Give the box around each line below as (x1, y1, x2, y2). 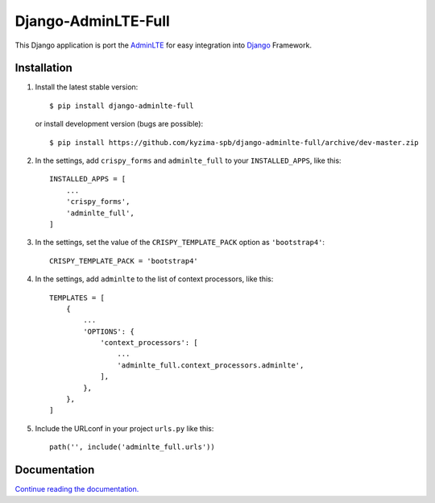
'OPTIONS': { (83, 326, 135, 336)
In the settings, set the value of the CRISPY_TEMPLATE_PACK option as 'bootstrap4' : (35, 238, 325, 247)
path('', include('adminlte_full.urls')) (49, 443, 215, 451)
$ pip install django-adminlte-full (49, 101, 194, 110)
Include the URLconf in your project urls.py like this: (35, 423, 214, 433)
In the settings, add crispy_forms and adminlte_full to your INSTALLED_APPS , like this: (35, 156, 342, 165)
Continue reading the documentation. (14, 484, 139, 494)
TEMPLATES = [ (49, 293, 105, 302)
